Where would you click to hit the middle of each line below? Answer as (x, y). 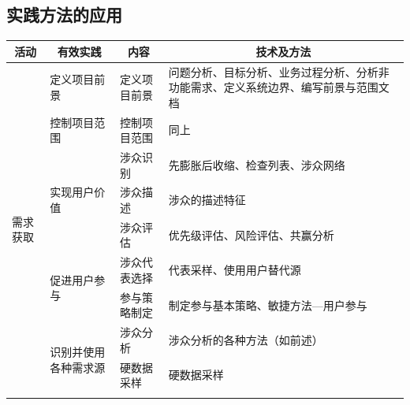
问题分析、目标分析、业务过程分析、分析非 (279, 71)
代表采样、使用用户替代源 (235, 270)
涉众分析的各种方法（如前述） (246, 340)
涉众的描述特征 (207, 200)
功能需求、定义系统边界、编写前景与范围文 (279, 87)
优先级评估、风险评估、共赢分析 (251, 234)
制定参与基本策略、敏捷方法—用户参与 (268, 305)
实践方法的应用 (64, 15)
